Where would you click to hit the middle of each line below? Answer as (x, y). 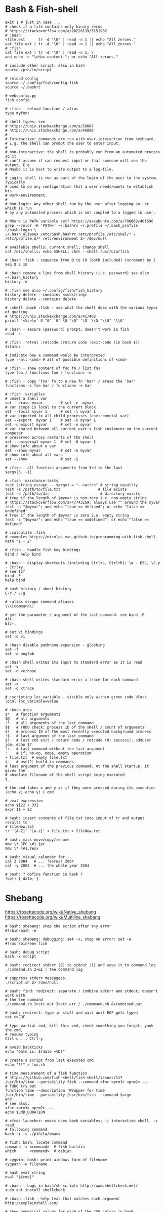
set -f (12, 649)
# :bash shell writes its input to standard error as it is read (74, 662)
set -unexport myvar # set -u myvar (48, 424)
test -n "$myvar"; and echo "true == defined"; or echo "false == (75, 507)
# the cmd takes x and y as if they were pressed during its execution (80, 788)
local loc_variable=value (32, 701)
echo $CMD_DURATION (25, 1112)
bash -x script (21, 956)
